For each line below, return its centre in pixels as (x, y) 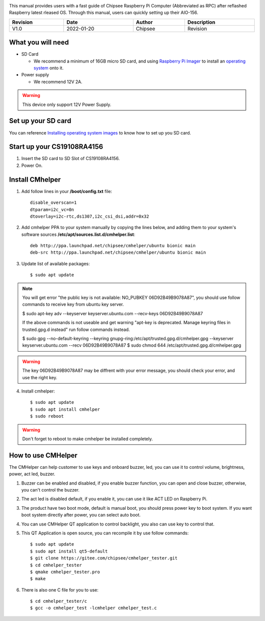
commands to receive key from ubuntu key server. (73, 304)
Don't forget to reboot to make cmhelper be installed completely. (88, 439)
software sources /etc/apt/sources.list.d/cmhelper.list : (78, 234)
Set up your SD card (40, 121)
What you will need (39, 43)
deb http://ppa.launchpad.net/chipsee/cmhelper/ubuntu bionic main (113, 246)
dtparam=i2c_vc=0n (52, 210)
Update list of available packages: (56, 263)
